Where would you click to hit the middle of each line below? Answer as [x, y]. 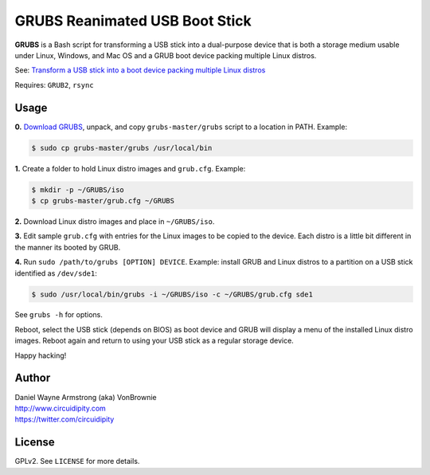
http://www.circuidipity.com [61, 408]
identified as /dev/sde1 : [56, 273]
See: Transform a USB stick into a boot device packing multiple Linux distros [140, 70]
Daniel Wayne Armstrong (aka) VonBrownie [86, 397]
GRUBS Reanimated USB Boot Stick [133, 21]
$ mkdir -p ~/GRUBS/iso [78, 190]
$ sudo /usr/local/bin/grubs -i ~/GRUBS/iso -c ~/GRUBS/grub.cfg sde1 [172, 294]
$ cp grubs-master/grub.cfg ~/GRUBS [103, 200]
